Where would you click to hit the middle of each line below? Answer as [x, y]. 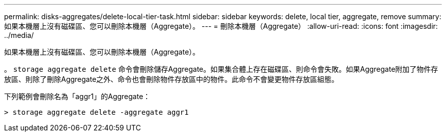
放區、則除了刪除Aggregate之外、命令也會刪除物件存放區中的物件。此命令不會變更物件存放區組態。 [172, 79]
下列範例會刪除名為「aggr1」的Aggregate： [77, 96]
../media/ [19, 35]
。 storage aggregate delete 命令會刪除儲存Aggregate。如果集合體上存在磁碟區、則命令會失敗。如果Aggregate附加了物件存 [221, 69]
